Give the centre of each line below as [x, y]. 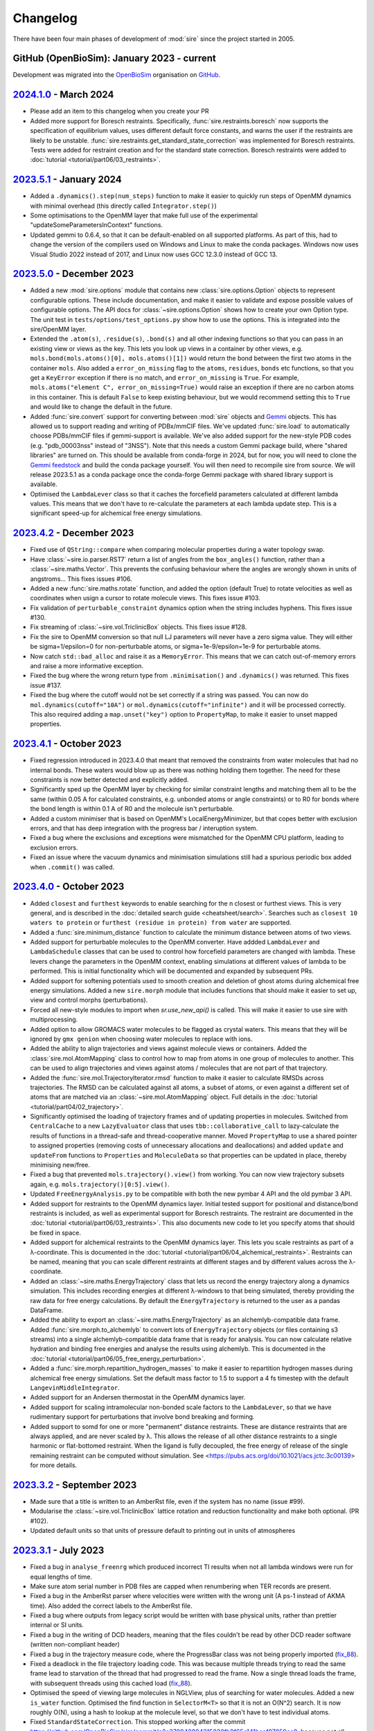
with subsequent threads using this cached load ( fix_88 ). [111, 1683]
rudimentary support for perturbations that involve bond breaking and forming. [142, 1417]
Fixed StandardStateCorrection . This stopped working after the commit [138, 1722]
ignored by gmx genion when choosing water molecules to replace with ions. [141, 1039]
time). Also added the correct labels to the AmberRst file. [111, 1606]
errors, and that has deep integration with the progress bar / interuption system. [144, 828]
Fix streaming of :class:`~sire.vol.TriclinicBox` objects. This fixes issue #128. [139, 627]
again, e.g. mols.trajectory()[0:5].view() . [100, 1184]
